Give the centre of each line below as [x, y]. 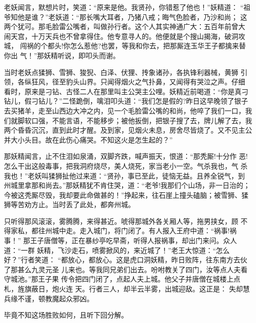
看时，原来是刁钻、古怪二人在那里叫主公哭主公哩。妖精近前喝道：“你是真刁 [126, 91]
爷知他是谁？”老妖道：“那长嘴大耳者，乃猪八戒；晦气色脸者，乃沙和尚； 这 [126, 17]
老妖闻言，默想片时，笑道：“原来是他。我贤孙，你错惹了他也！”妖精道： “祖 [127, 7]
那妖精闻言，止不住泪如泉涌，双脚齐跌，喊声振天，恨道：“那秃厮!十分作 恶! [126, 156]
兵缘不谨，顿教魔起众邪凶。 [49, 298]
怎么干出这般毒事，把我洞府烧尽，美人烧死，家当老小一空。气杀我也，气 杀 [126, 165]
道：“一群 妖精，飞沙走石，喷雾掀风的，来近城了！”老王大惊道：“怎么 [117, 250]
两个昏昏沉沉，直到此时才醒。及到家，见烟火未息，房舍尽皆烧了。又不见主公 [128, 130]
